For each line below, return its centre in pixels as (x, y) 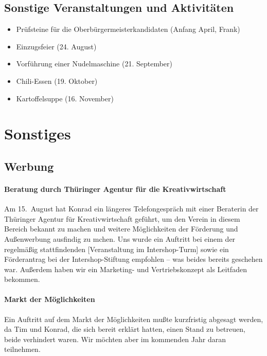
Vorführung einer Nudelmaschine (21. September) (94, 64)
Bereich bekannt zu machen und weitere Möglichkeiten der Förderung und (121, 229)
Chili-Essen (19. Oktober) (57, 81)
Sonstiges (38, 133)
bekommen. (22, 279)
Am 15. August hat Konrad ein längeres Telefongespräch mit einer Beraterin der (131, 209)
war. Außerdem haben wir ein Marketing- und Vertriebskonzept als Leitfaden (126, 269)
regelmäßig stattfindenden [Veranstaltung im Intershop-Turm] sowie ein (117, 249)
